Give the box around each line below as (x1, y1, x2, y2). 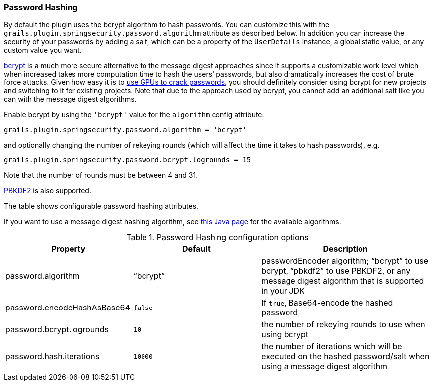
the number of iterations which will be (261, 341, 402, 352)
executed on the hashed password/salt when (261, 351, 430, 362)
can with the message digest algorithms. (4, 95, 137, 104)
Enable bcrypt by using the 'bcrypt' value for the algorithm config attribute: (4, 110, 264, 119)
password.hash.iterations (5, 351, 100, 362)
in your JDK (261, 286, 305, 296)
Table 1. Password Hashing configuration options (126, 232, 309, 243)
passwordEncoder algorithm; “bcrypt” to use (261, 256, 429, 266)
